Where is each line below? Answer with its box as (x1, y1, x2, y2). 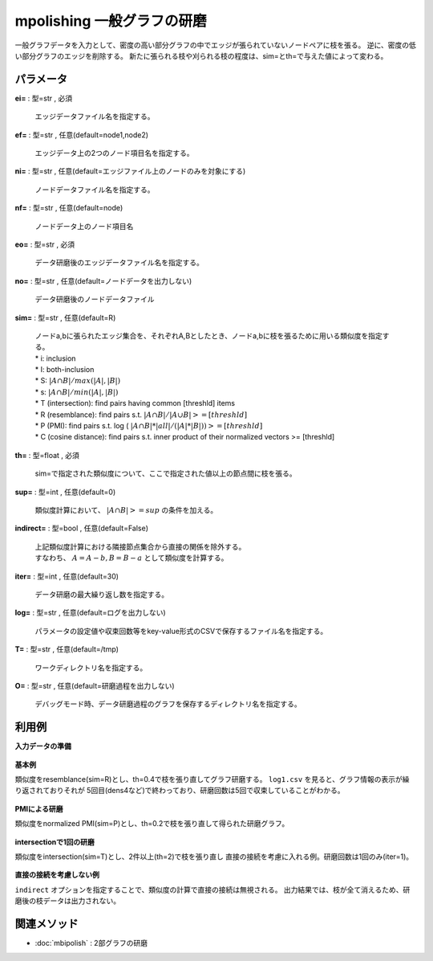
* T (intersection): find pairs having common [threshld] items (34, 399, 236, 408)
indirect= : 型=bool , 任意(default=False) (14, 523, 148, 534)
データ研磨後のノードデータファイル (34, 294, 155, 305)
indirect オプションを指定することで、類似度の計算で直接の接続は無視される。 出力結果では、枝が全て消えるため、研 (14, 885, 411, 894)
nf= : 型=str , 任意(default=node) (14, 203, 123, 213)
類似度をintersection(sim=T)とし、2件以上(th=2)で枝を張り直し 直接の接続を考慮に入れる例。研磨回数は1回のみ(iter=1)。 (14, 852, 414, 861)
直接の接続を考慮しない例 (14, 870, 99, 880)
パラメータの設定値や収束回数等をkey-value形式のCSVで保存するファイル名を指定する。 (34, 626, 328, 636)
